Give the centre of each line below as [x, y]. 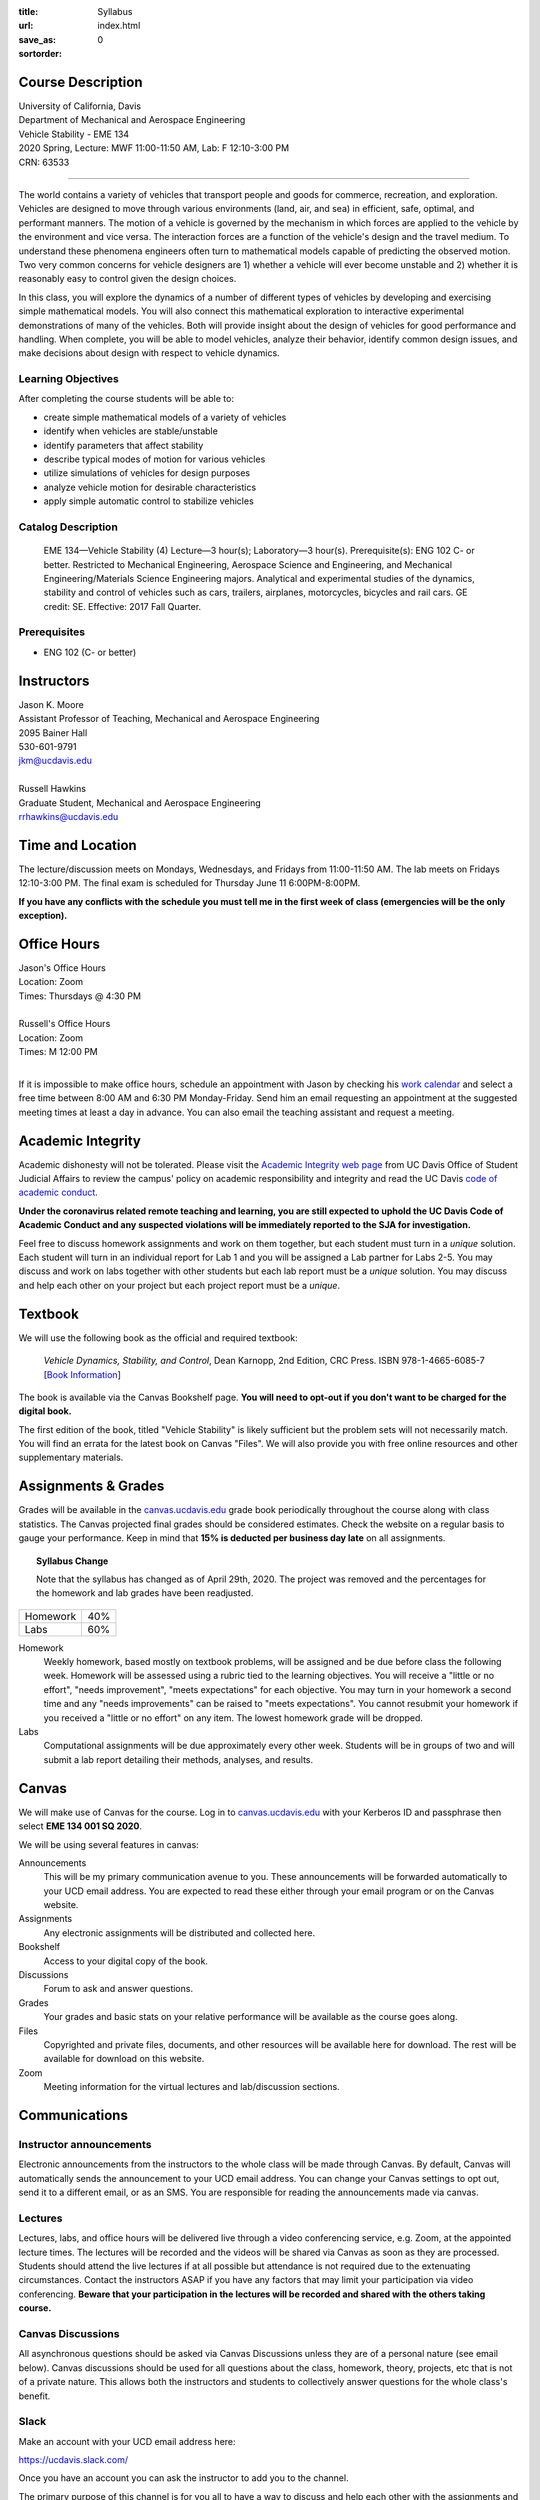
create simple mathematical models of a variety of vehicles [165, 417]
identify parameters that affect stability [123, 445]
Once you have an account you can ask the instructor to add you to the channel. [183, 2478]
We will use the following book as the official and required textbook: [158, 1337]
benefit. [34, 2396]
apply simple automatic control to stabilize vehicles [148, 501]
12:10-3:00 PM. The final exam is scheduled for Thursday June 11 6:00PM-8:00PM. [189, 883]
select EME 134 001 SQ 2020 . [80, 1826]
